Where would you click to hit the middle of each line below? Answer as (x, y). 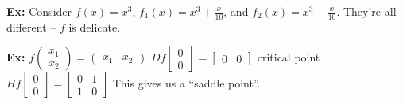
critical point (289, 57)
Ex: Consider (39, 11)
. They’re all (366, 11)
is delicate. (95, 26)
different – (31, 26)
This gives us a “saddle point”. (186, 83)
